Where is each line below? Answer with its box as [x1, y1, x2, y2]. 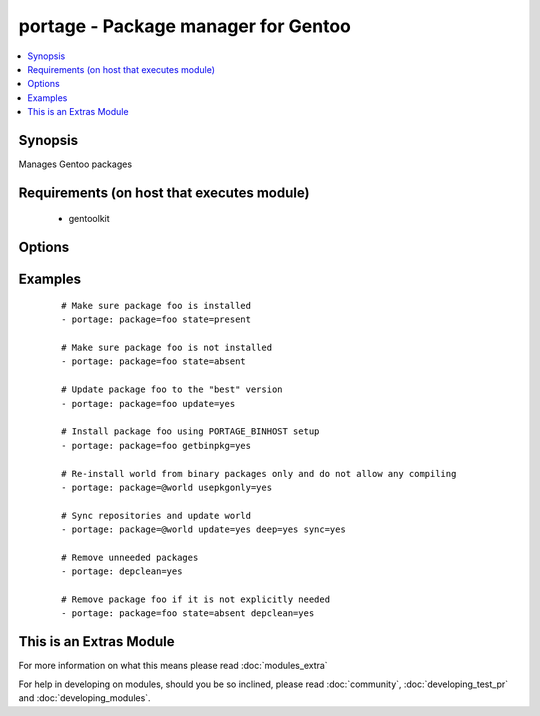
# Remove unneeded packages [61, 551, 199, 563]
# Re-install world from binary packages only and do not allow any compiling [61, 468, 457, 479]
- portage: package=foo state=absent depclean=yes [61, 608, 315, 619]
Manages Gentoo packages [18, 158, 133, 170]
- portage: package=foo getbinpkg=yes [61, 440, 252, 451]
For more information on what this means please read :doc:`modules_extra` [18, 660, 329, 672]
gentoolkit [68, 213, 110, 225]
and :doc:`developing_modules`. [18, 692, 151, 704]
